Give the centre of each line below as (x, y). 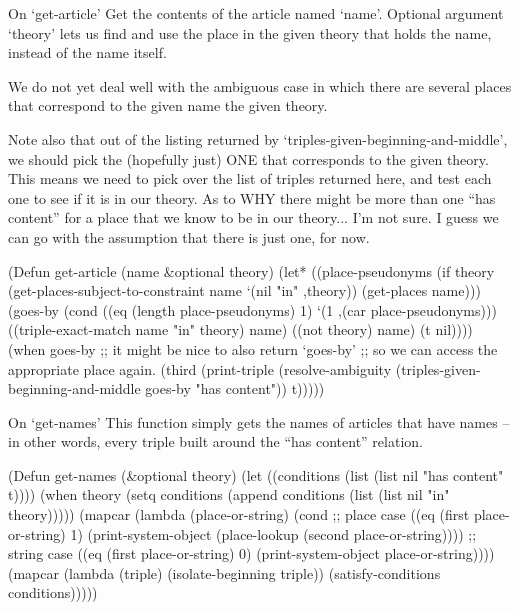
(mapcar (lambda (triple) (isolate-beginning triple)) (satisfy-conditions (224, 572)
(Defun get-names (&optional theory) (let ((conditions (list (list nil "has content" (256, 474)
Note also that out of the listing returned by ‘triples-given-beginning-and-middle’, (258, 138)
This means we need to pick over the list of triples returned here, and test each (250, 178)
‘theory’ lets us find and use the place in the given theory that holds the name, (250, 32)
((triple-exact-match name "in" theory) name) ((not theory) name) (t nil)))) (240, 329)
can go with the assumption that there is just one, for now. (189, 236)
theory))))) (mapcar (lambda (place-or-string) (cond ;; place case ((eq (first (239, 514)
